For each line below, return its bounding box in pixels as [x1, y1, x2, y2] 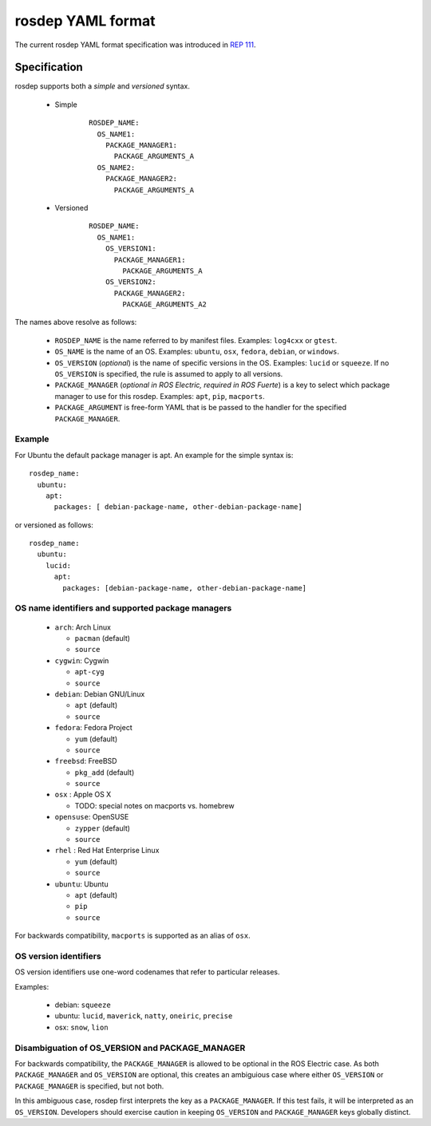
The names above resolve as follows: [14, 318, 137, 327]
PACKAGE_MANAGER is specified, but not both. [14, 1081, 164, 1091]
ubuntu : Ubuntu [54, 879, 109, 889]
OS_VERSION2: [105, 278, 156, 286]
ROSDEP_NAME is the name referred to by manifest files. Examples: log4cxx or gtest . [54, 335, 338, 345]
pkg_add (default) [74, 767, 135, 777]
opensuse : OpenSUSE [54, 812, 129, 822]
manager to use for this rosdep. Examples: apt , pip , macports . [54, 391, 265, 401]
